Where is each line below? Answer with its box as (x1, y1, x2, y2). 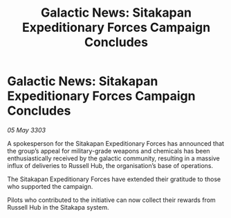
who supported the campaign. (7, 182, 93, 190)
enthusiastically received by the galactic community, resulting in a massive (7, 154, 220, 162)
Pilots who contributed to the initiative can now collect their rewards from (7, 196, 216, 204)
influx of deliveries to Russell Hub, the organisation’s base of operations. (7, 161, 214, 169)
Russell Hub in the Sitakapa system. (7, 203, 109, 211)
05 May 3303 (7, 126, 46, 134)
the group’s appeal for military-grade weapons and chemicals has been (7, 146, 210, 155)
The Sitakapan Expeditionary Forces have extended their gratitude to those (7, 175, 221, 183)
